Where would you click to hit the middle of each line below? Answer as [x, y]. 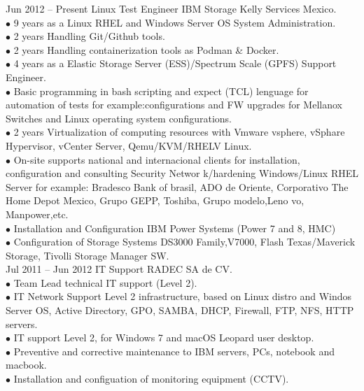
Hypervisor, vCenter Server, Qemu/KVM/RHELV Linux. [129, 145]
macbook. [26, 365]
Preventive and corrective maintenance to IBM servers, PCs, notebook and [174, 351]
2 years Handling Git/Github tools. [89, 36]
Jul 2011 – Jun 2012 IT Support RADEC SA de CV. [119, 269]
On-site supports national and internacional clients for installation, [157, 159]
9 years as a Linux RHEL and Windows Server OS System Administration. [175, 22]
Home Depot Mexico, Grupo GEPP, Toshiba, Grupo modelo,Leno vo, [155, 200]
